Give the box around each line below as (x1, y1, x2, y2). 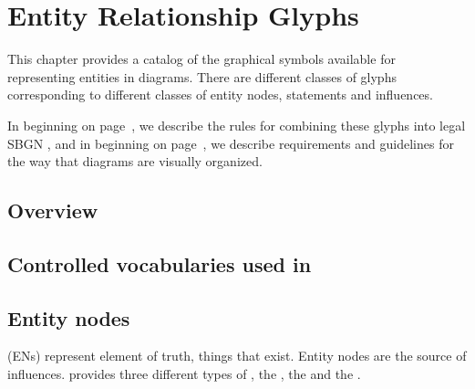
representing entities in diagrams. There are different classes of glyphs (7, 67, 397, 86)
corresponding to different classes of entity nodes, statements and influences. (7, 85, 433, 104)
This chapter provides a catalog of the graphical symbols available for (7, 49, 396, 68)
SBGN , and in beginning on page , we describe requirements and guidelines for (7, 133, 454, 152)
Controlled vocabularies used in (7, 249, 312, 278)
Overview (7, 196, 98, 225)
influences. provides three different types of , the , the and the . (7, 364, 361, 384)
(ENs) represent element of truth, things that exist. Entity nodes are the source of (7, 346, 467, 365)
